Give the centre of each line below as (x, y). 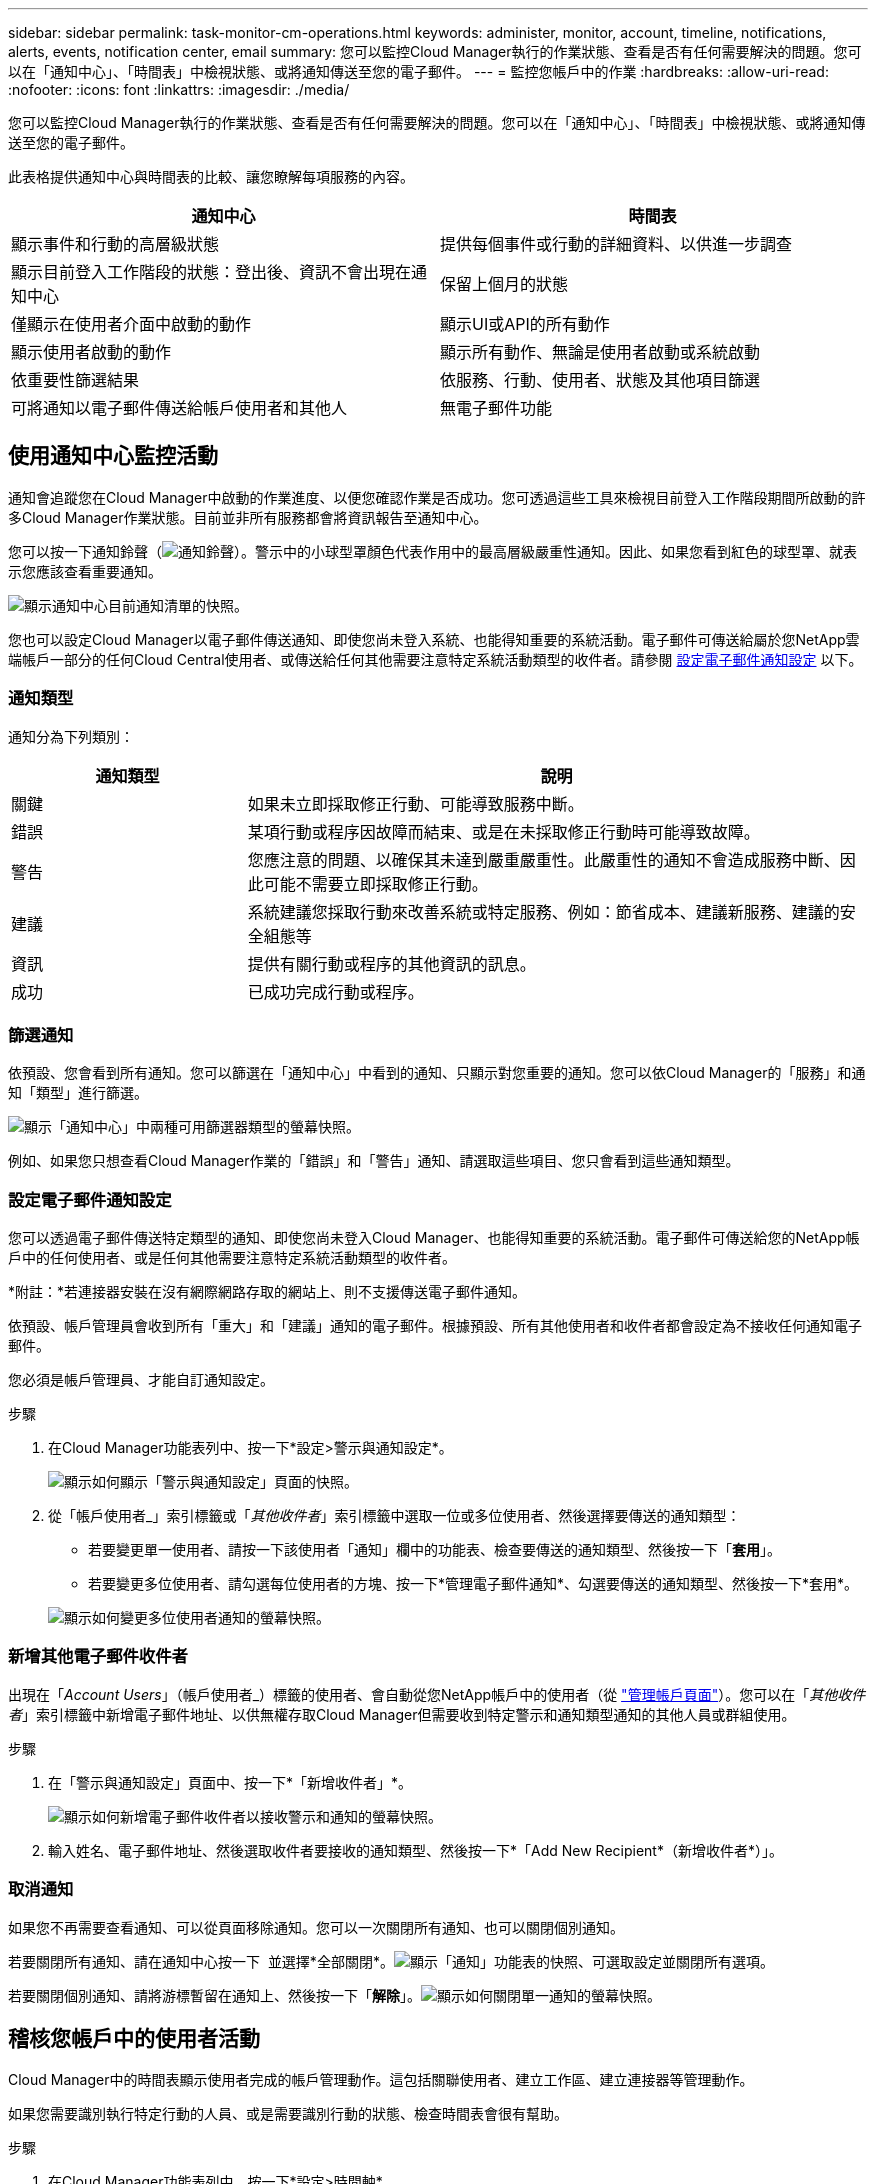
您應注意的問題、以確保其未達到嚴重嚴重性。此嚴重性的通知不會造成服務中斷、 (543, 859)
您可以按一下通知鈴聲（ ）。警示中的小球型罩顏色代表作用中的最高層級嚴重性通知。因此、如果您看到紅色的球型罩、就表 (432, 551)
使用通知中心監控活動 (113, 456)
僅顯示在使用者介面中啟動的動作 (131, 324)
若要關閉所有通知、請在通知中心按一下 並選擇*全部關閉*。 (201, 1961)
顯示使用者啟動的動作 (91, 352)
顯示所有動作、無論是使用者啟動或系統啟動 (600, 352)
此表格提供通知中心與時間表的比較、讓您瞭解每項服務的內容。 (211, 176)
